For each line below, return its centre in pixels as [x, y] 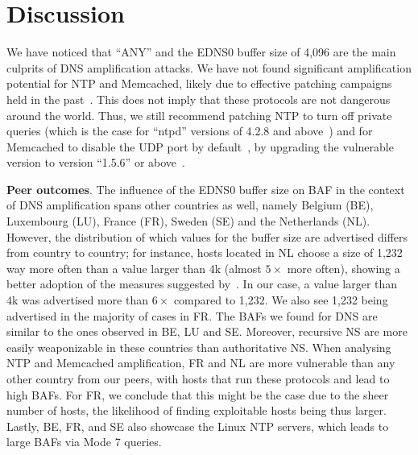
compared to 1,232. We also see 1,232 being [281, 300]
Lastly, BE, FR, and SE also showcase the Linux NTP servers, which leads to [198, 426]
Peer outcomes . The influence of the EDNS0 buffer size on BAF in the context [206, 189]
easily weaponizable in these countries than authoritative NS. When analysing [199, 347]
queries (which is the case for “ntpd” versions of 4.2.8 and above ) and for [190, 131]
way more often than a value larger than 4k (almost [134, 268]
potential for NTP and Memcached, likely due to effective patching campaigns [199, 83]
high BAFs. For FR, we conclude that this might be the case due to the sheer [198, 394]
